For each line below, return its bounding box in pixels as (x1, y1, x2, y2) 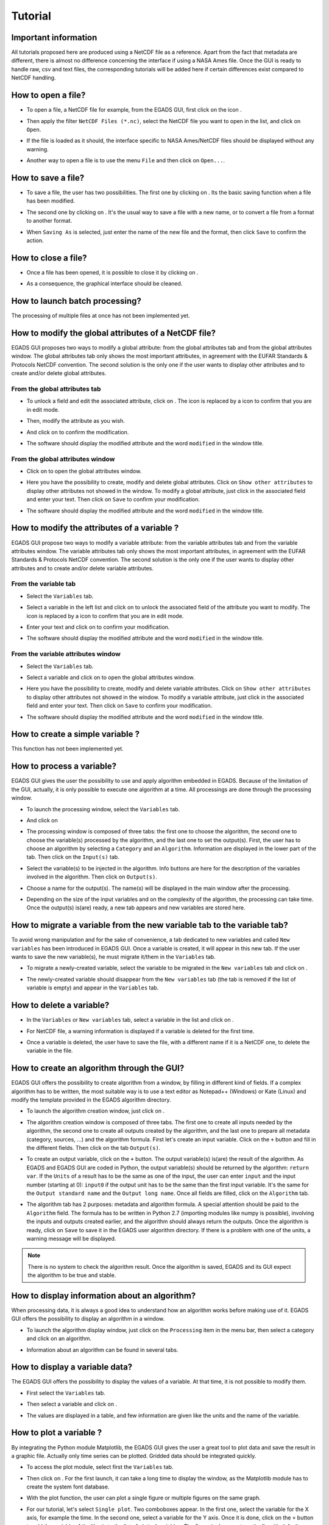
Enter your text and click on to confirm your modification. (26, 623, 170, 631)
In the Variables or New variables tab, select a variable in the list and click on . (26, 1016, 234, 1024)
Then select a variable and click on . (26, 1401, 118, 1408)
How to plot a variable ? (11, 1427, 102, 1438)
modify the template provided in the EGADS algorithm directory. (11, 1096, 171, 1103)
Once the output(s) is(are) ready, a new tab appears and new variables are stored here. (26, 904, 246, 911)
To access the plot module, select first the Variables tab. (26, 1463, 174, 1471)
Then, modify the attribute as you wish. (26, 417, 125, 425)
